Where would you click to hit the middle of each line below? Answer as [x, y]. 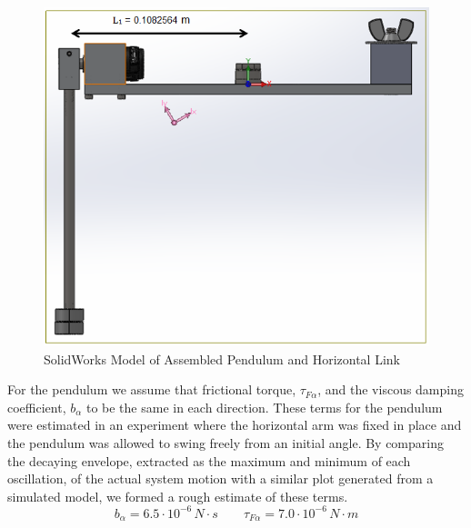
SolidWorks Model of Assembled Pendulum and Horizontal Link [222, 359]
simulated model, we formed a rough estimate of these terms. [178, 496]
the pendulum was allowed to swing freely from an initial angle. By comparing [225, 443]
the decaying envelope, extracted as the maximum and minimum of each [209, 460]
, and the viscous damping [391, 389]
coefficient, [37, 407]
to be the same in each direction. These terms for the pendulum [264, 407]
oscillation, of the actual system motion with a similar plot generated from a [220, 478]
